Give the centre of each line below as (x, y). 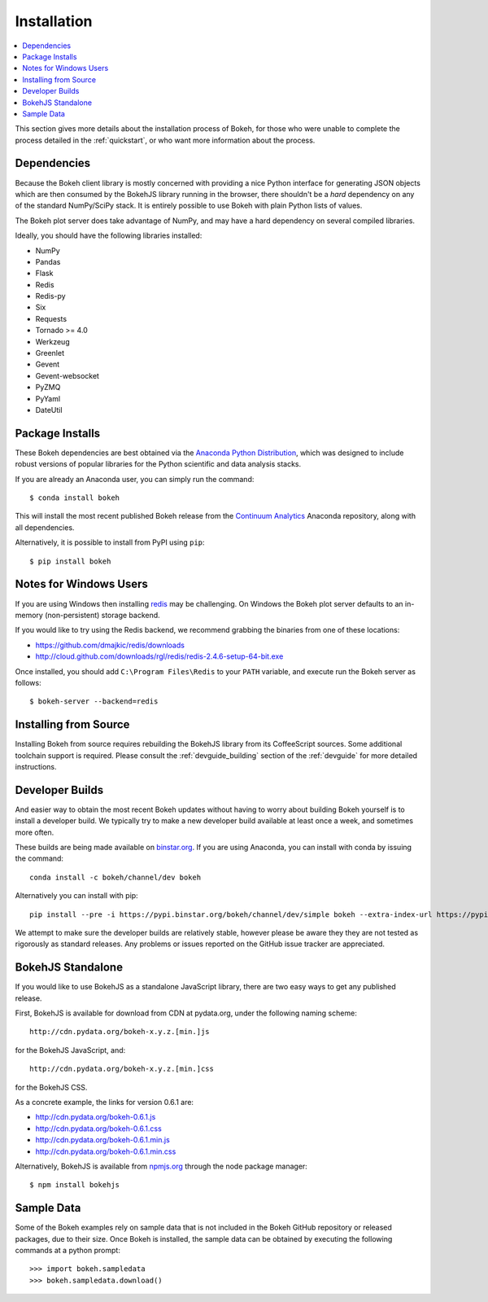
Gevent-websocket (67, 375)
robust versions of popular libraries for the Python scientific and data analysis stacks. (158, 464)
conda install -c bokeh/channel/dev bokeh (115, 877)
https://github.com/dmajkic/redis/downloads (110, 645)
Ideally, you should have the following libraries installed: (109, 235)
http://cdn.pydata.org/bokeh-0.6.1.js (96, 1117)
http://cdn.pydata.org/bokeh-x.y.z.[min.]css (122, 1069)
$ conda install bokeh (75, 498)
